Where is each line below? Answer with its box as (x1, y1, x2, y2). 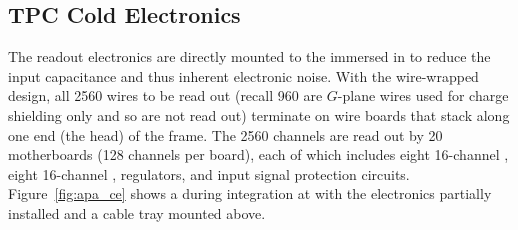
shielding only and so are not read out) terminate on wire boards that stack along (8, 104, 510, 125)
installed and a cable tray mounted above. (8, 202, 266, 223)
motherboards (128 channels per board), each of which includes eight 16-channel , (8, 144, 509, 165)
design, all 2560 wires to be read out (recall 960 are (8, 85, 323, 106)
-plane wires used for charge (337, 85, 509, 106)
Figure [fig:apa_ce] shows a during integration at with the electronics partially (8, 183, 492, 204)
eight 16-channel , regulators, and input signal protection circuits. (8, 163, 410, 184)
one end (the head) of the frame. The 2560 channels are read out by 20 (8, 124, 443, 145)
